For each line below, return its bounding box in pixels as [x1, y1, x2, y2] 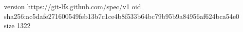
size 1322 [4, 20, 31, 31]
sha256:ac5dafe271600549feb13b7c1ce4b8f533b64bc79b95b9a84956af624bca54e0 [4, 11, 240, 21]
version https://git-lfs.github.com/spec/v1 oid [4, 1, 141, 11]
